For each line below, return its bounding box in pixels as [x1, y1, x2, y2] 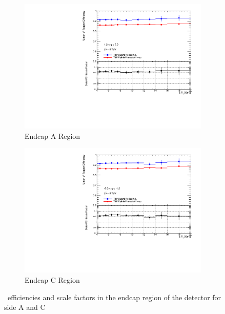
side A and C [4, 302, 46, 312]
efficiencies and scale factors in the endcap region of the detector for [7, 291, 221, 302]
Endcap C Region [25, 275, 80, 285]
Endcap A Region [25, 130, 80, 141]
